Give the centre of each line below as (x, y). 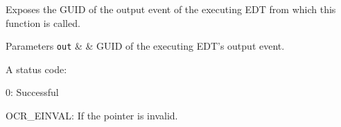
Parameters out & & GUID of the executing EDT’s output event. (145, 46)
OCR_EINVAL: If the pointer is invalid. (92, 116)
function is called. (43, 22)
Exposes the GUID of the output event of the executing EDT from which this (171, 9)
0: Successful (32, 92)
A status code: (36, 69)
